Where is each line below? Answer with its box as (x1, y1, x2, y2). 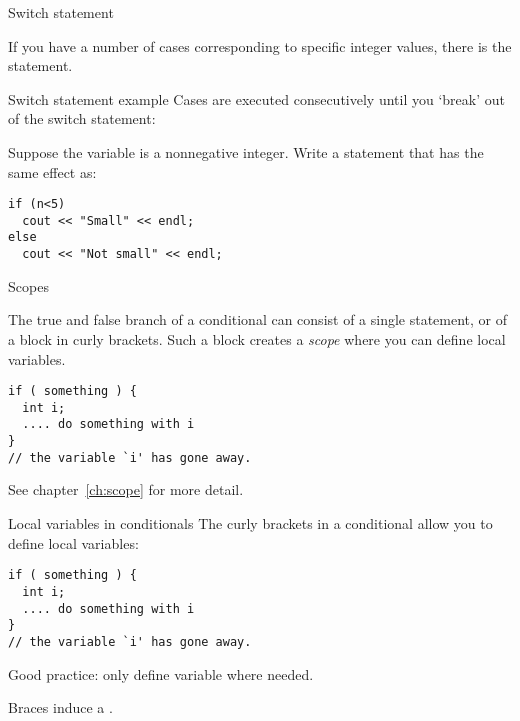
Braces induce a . (8, 697, 113, 718)
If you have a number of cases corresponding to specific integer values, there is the (8, 35, 512, 56)
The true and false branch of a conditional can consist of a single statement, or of (8, 309, 508, 330)
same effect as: (8, 161, 97, 182)
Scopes (8, 275, 49, 296)
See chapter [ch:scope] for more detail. (8, 479, 244, 500)
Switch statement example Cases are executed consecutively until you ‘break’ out (8, 88, 505, 109)
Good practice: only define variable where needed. (8, 663, 314, 684)
